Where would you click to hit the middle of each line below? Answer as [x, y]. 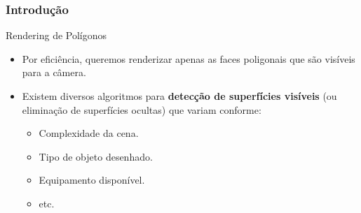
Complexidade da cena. [89, 133]
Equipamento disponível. [92, 180]
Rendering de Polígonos [56, 35]
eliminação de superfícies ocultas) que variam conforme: [142, 109]
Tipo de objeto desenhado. [96, 156]
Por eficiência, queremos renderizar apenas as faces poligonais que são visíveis [189, 58]
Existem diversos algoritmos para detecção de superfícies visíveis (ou [179, 96]
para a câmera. [54, 72]
